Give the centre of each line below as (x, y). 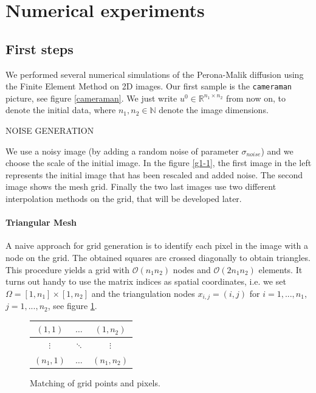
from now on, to (256, 98)
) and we (277, 151)
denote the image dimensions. (214, 110)
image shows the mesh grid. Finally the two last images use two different (141, 186)
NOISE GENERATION (50, 130)
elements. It (280, 269)
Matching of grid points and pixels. (95, 383)
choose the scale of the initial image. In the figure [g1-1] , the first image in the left (159, 163)
